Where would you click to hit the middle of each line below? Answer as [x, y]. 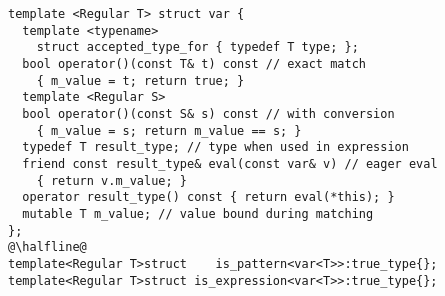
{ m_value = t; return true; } [140, 80]
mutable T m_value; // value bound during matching [198, 213]
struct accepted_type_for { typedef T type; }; [197, 47]
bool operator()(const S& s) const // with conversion [208, 113]
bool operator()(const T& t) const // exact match [194, 63]
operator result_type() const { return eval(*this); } [208, 197]
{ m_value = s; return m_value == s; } [169, 130]
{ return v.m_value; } [111, 180]
